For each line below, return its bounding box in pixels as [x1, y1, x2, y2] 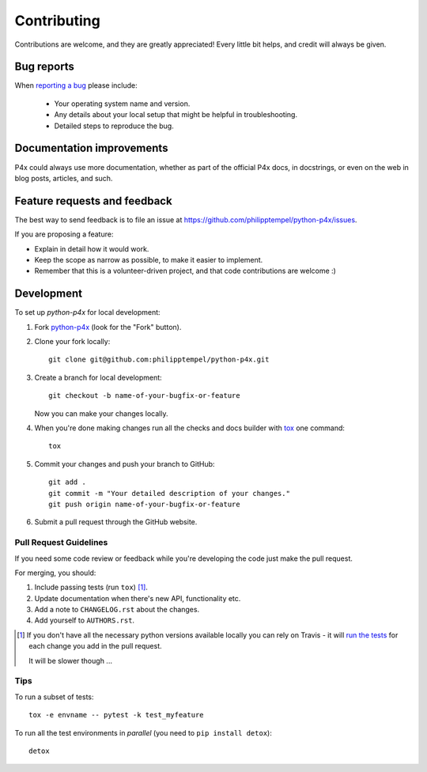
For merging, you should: [14, 568, 96, 577]
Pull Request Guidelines [14, 537, 108, 548]
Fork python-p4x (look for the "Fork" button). [34, 322, 182, 331]
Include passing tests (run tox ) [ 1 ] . [34, 582, 148, 592]
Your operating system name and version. [54, 99, 191, 108]
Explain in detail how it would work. [34, 244, 149, 253]
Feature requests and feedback [14, 194, 173, 207]
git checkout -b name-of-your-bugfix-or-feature [48, 392, 240, 400]
